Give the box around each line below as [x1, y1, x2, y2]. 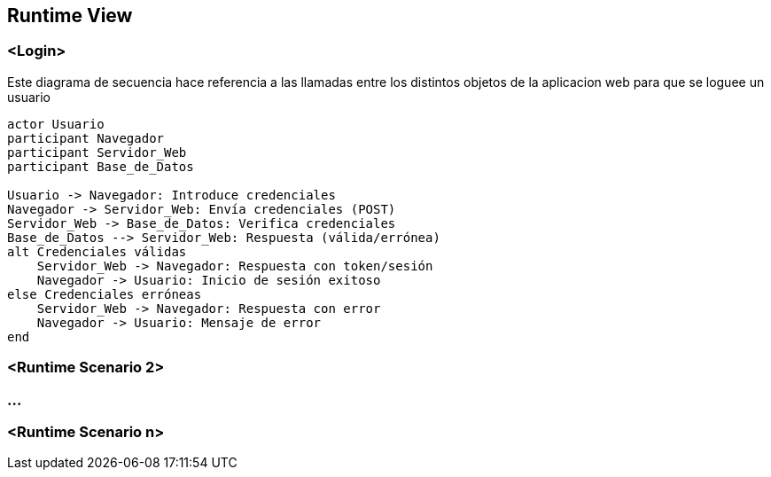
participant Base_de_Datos [7, 159, 194, 174]
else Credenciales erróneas [7, 286, 202, 301]
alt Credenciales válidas [7, 244, 187, 259]
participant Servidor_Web [7, 145, 187, 160]
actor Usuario [7, 116, 105, 131]
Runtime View [7, 4, 133, 27]
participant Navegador [7, 130, 165, 145]
